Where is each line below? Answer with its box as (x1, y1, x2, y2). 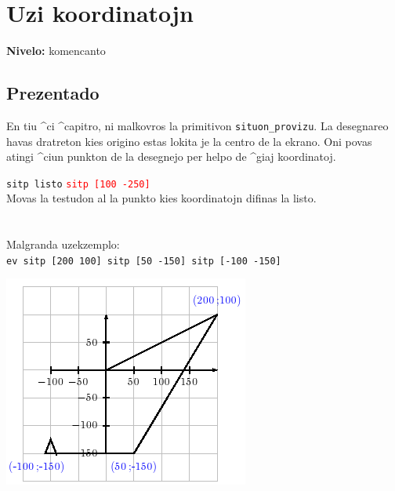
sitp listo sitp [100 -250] (6, 178, 150, 190)
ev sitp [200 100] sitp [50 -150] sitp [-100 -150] (6, 255, 281, 267)
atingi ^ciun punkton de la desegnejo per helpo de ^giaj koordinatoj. (6, 148, 336, 165)
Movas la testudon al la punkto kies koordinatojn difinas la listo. (6, 190, 317, 206)
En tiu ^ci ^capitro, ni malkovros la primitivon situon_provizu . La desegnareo (6, 117, 389, 133)
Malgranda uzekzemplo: (6, 236, 120, 253)
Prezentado (6, 81, 100, 105)
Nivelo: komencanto (6, 42, 106, 59)
